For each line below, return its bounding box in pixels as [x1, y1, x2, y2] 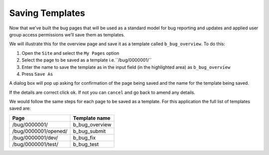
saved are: [9, 105, 31, 112]
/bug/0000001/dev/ [12, 134, 58, 141]
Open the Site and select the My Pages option [21, 50, 120, 56]
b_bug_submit [73, 128, 106, 135]
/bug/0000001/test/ [12, 141, 59, 148]
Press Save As [21, 71, 53, 77]
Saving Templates [9, 7, 85, 18]
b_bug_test [73, 141, 99, 148]
